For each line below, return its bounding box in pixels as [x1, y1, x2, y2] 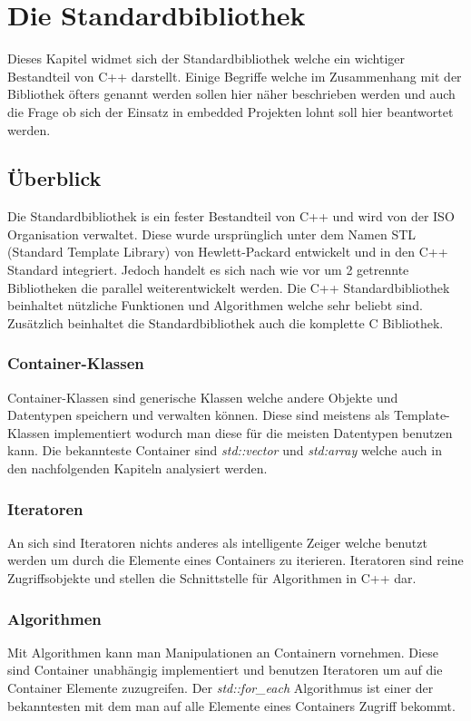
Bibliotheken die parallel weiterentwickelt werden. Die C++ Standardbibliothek [7, 278, 450, 297]
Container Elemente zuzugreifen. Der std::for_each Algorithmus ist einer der [7, 678, 434, 697]
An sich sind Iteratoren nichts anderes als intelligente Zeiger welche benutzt [7, 532, 427, 551]
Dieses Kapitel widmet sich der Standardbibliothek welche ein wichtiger [7, 49, 406, 68]
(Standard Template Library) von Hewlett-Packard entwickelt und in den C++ [7, 242, 448, 261]
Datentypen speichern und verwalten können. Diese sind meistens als [7, 405, 390, 424]
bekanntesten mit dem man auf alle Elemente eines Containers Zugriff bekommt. [7, 696, 456, 715]
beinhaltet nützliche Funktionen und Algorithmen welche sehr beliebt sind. [7, 296, 423, 315]
